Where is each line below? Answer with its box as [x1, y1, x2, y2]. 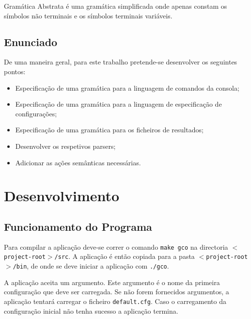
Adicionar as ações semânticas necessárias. [15, 157, 141, 167]
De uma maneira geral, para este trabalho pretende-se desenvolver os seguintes [4, 57, 237, 67]
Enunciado [4, 34, 58, 49]
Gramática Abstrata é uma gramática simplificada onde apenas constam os [4, 1, 227, 11]
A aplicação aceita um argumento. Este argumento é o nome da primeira [4, 277, 220, 287]
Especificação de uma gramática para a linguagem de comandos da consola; [15, 82, 239, 93]
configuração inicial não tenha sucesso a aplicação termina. [4, 305, 178, 316]
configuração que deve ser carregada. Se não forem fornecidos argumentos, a [4, 287, 229, 297]
